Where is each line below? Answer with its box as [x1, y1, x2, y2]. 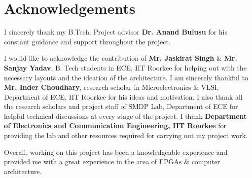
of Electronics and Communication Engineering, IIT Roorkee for [4, 120, 227, 131]
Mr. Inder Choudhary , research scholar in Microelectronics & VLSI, [4, 82, 219, 92]
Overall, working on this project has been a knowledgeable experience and [4, 146, 228, 157]
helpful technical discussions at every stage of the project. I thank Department [4, 110, 247, 121]
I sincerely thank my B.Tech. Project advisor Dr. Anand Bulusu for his [4, 27, 227, 37]
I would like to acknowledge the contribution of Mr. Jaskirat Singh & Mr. [4, 53, 237, 63]
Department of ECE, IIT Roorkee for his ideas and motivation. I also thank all [4, 91, 243, 102]
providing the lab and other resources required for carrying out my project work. [4, 130, 248, 141]
